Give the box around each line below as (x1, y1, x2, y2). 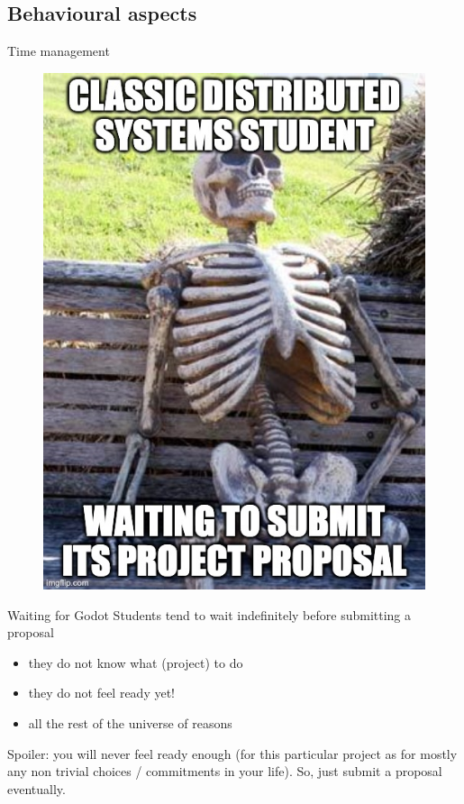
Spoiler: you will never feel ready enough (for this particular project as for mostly (7, 744, 458, 763)
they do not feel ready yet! (28, 683, 176, 702)
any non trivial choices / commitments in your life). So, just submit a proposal (7, 762, 442, 781)
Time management (7, 41, 110, 60)
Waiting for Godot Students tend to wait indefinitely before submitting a (7, 605, 412, 624)
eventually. (7, 779, 66, 798)
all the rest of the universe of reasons (28, 714, 232, 732)
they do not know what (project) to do (28, 653, 243, 672)
